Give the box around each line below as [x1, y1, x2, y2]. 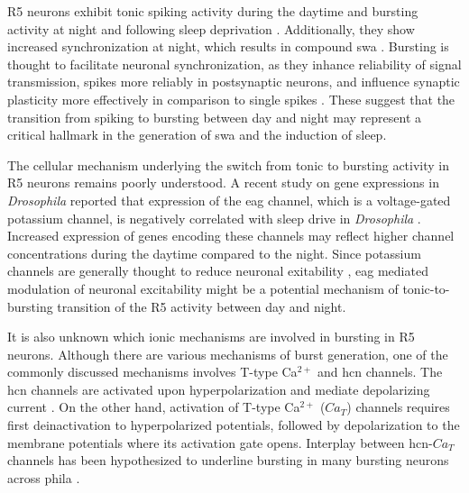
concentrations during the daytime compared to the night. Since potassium [7, 243, 421, 262]
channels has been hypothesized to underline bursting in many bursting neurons [7, 451, 449, 470]
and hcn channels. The [317, 362, 443, 381]
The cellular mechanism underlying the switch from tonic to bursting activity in [7, 155, 450, 174]
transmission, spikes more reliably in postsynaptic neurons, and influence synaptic [7, 72, 460, 91]
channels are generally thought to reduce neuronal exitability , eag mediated [7, 261, 428, 280]
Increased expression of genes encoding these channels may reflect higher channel [7, 226, 455, 245]
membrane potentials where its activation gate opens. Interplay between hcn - [7, 433, 433, 452]
